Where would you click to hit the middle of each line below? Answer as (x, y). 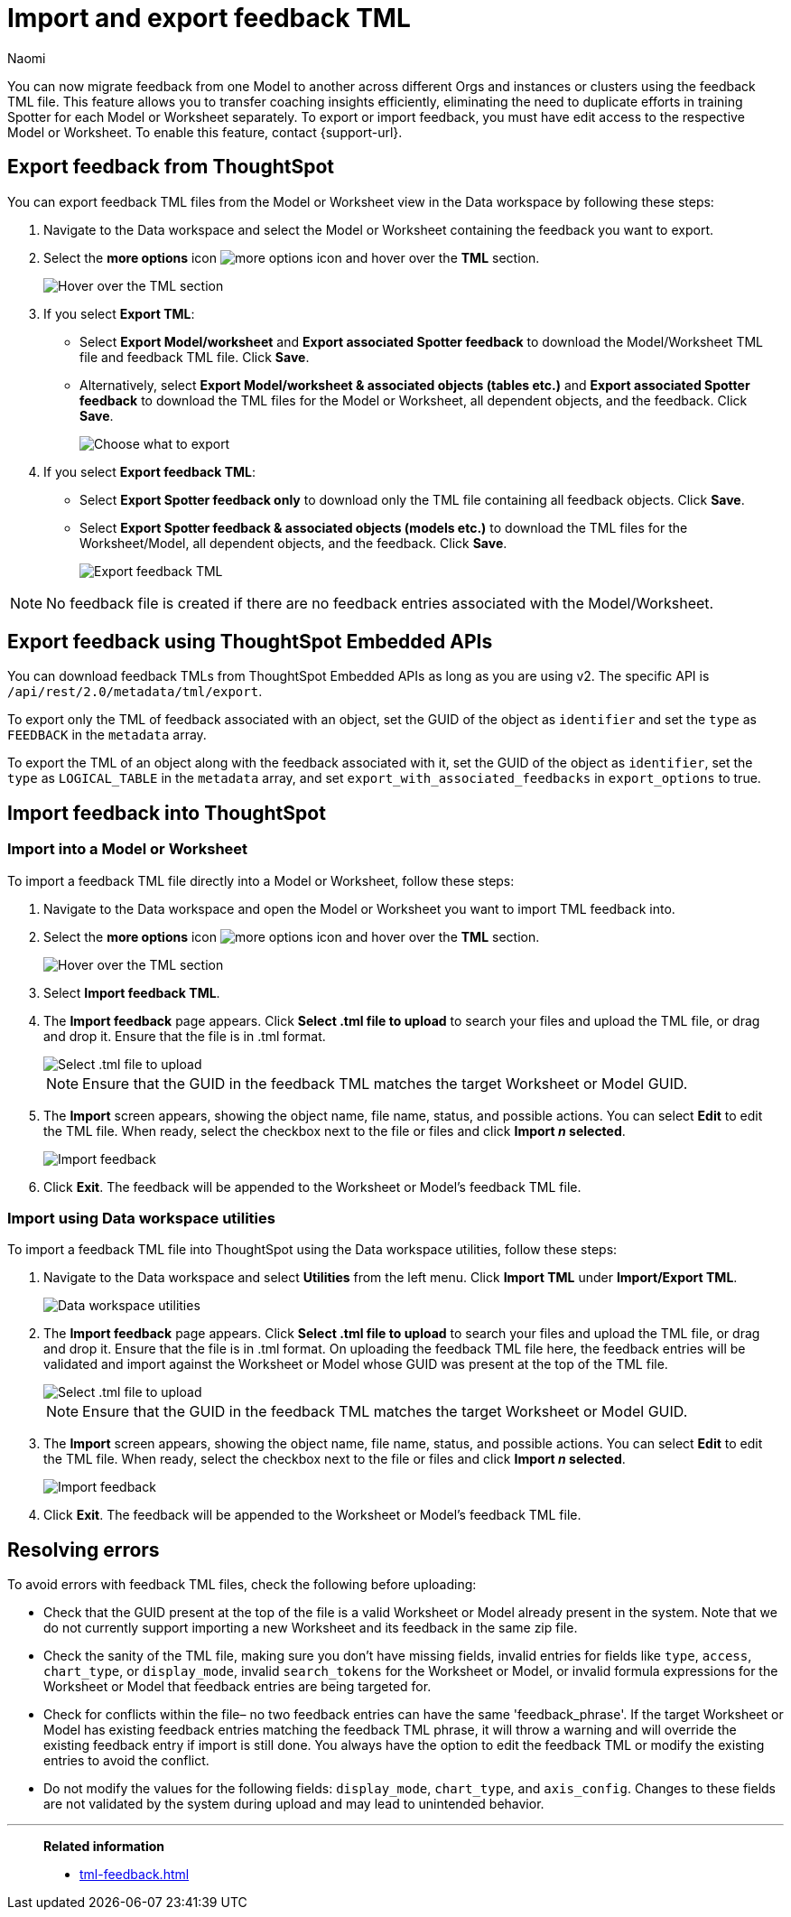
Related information (104, 1847)
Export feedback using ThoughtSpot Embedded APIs (250, 642)
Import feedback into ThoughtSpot (167, 813)
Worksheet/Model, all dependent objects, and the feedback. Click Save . (293, 543)
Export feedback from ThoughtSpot (171, 167)
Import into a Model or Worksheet (128, 849)
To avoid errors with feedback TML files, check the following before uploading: (242, 1585)
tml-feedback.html (135, 1875)
